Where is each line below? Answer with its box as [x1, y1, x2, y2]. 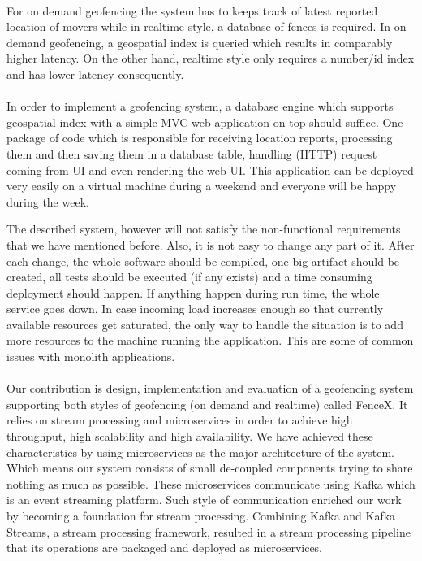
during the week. [6, 193, 89, 210]
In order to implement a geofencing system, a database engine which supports [6, 98, 394, 115]
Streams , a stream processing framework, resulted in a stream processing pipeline [6, 523, 411, 540]
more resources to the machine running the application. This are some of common [6, 332, 414, 349]
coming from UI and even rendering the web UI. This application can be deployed [6, 161, 414, 178]
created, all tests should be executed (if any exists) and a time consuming [6, 268, 372, 285]
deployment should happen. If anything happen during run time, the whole [6, 284, 380, 301]
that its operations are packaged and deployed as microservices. [6, 539, 323, 556]
